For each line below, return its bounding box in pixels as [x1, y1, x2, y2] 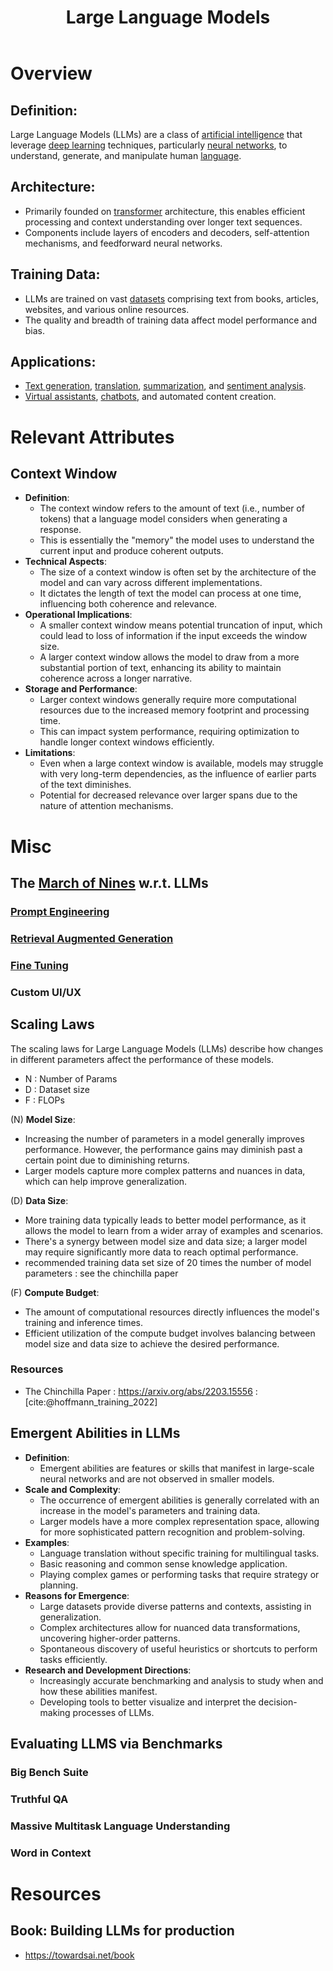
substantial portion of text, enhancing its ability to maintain [39, 662, 282, 674]
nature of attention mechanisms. [39, 800, 174, 812]
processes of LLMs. [72, 1706, 155, 1718]
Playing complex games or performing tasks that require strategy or [39, 1568, 320, 1580]
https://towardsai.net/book [24, 1949, 135, 1961]
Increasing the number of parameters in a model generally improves [24, 1132, 305, 1145]
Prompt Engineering [10, 904, 110, 918]
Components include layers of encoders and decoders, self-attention [24, 226, 310, 238]
